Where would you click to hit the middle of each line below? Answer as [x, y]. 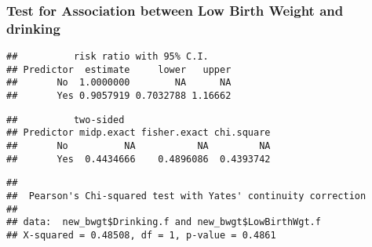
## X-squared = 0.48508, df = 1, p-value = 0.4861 [141, 236]
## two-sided [66, 120]
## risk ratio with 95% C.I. [108, 57]
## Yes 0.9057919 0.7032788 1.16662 [119, 96]
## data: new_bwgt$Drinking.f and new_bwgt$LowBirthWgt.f [164, 222]
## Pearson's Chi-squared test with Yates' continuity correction [186, 196]
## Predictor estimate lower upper [119, 69]
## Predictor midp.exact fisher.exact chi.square [139, 133]
